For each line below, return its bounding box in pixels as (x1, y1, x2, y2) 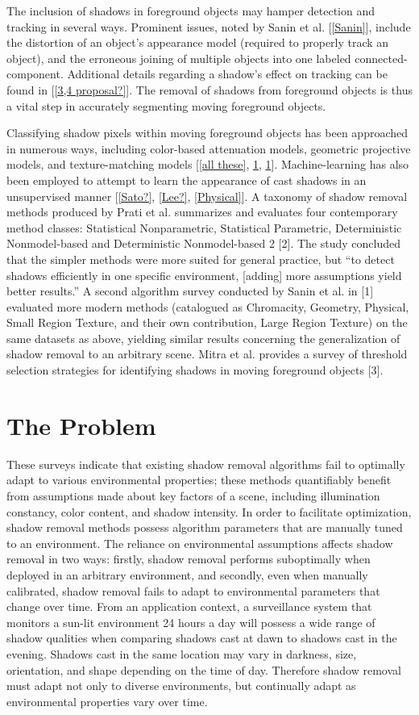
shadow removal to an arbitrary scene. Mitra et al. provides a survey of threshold (6, 345, 408, 362)
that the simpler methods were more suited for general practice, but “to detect (6, 250, 395, 267)
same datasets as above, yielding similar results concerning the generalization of (6, 329, 400, 346)
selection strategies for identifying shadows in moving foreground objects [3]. (6, 362, 384, 378)
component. (6, 65, 64, 82)
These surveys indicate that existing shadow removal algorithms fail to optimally (6, 455, 405, 472)
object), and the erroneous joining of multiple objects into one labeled (6, 49, 351, 66)
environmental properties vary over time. (6, 692, 208, 709)
